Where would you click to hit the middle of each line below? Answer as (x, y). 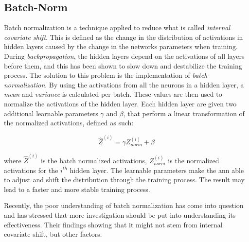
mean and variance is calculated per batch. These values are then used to (113, 94)
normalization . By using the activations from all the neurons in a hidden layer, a (124, 84)
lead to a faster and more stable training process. (77, 189)
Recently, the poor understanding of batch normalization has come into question (124, 205)
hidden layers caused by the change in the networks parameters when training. (121, 46)
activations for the (31, 170)
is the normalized (194, 161)
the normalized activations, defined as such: (69, 123)
